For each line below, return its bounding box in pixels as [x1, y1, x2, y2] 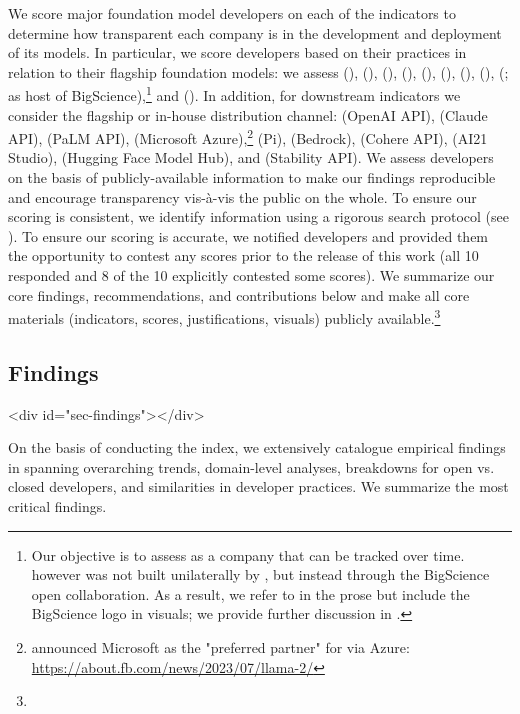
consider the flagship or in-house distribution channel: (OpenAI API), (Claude [8, 104, 488, 125]
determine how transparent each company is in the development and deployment [8, 22, 502, 43]
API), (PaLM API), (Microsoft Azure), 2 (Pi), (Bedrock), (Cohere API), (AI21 [8, 125, 488, 148]
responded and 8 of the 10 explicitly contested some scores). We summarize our [8, 265, 495, 286]
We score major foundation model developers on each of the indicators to [8, 3, 456, 23]
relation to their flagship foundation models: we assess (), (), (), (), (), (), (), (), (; [8, 61, 509, 82]
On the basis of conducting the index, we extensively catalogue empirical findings [8, 437, 506, 458]
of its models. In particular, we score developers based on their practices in [8, 42, 467, 63]
